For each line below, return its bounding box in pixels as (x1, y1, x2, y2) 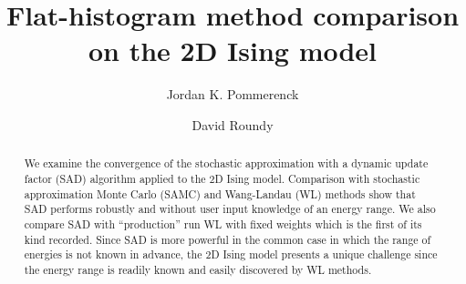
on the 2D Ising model (88, 32, 378, 69)
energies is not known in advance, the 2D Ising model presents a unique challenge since (24, 247, 438, 262)
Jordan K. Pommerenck (166, 85, 299, 104)
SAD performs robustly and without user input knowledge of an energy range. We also (24, 201, 436, 217)
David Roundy (192, 115, 274, 134)
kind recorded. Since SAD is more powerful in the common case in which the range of (24, 231, 431, 247)
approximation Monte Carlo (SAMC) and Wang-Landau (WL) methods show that (24, 186, 416, 201)
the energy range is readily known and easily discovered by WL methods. (24, 261, 372, 277)
